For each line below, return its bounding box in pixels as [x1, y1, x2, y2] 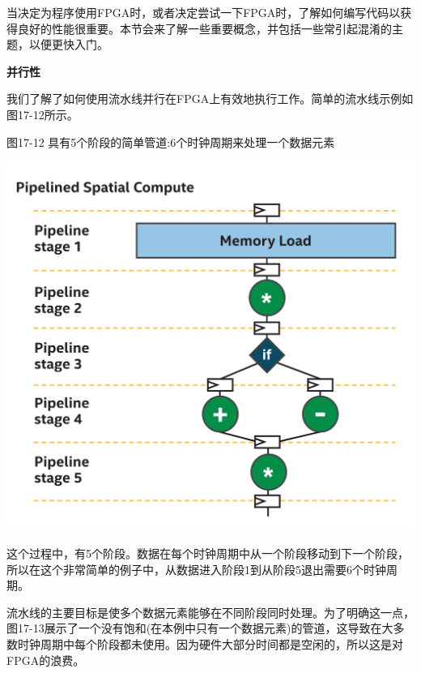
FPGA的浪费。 [6, 651, 85, 668]
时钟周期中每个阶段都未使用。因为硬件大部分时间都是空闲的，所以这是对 [17, 635, 403, 652]
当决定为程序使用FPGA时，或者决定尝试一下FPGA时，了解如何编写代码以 [6, 4, 401, 20]
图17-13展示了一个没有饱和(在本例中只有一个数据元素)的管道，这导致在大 [6, 619, 393, 637]
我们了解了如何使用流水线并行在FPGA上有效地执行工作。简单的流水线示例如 [6, 90, 414, 107]
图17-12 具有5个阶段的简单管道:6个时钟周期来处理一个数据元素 [6, 133, 335, 150]
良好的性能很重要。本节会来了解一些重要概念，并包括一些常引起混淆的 [17, 19, 392, 36]
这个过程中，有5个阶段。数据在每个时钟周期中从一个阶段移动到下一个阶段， [6, 545, 409, 562]
